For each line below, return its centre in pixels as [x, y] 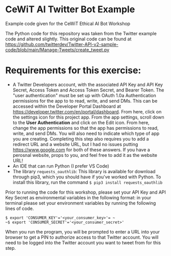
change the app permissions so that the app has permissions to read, [86, 128]
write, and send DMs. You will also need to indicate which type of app [86, 133]
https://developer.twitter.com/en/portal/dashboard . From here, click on [87, 111]
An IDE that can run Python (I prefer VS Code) [61, 166]
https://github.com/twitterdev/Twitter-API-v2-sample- [62, 44]
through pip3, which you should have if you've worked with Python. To [87, 177]
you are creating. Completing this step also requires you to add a [81, 138]
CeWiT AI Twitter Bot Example [70, 9]
